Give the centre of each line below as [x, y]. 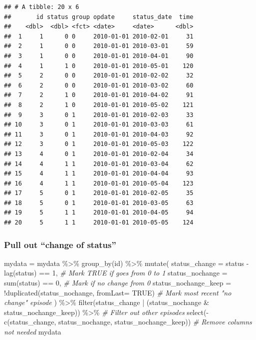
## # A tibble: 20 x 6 [42, 7]
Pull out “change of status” [60, 244]
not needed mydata [33, 332]
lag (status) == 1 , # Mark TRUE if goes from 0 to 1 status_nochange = [116, 273]
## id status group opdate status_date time [99, 17]
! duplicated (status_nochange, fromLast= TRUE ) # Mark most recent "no [118, 292]
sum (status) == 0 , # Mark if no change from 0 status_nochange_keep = [118, 283]
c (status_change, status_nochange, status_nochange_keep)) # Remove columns [128, 322]
